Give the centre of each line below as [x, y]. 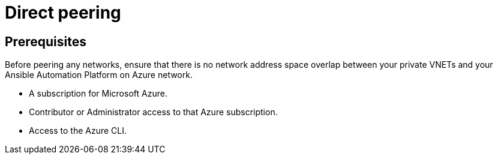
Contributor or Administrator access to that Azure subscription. [153, 112]
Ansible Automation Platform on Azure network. [99, 75]
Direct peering [63, 13]
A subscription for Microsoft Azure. [98, 94]
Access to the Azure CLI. [78, 131]
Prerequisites [46, 41]
